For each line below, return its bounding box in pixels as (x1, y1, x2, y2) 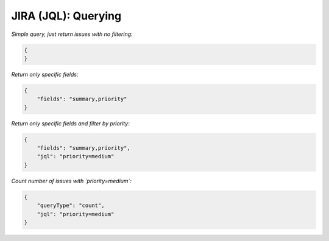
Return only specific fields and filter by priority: (11, 119, 130, 127)
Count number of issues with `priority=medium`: (11, 177, 132, 184)
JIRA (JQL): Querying (11, 9, 122, 23)
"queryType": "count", (37, 202, 105, 209)
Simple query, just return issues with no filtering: (11, 30, 133, 38)
